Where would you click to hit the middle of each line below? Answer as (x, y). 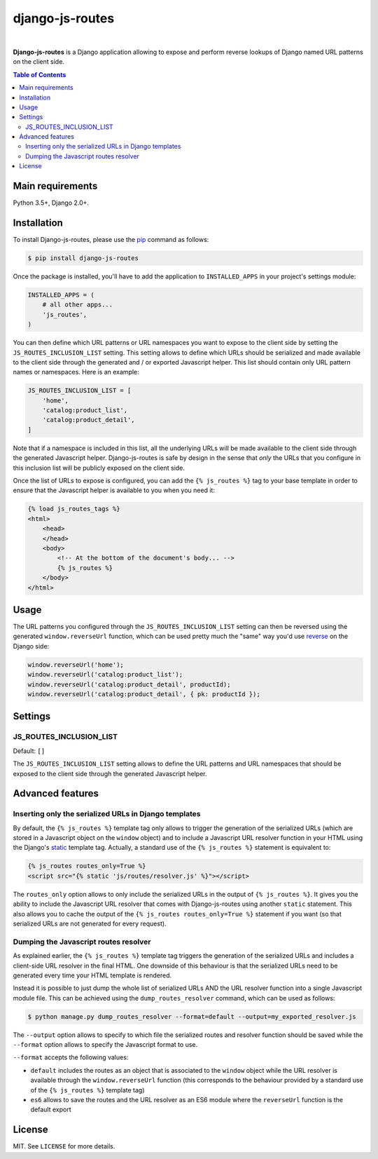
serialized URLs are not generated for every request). (90, 923)
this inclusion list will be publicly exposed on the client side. (99, 468)
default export (51, 1110)
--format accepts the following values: (71, 1057)
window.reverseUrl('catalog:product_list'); (105, 675)
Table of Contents (40, 74)
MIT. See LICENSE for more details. (64, 1146)
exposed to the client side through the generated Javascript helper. (110, 773)
